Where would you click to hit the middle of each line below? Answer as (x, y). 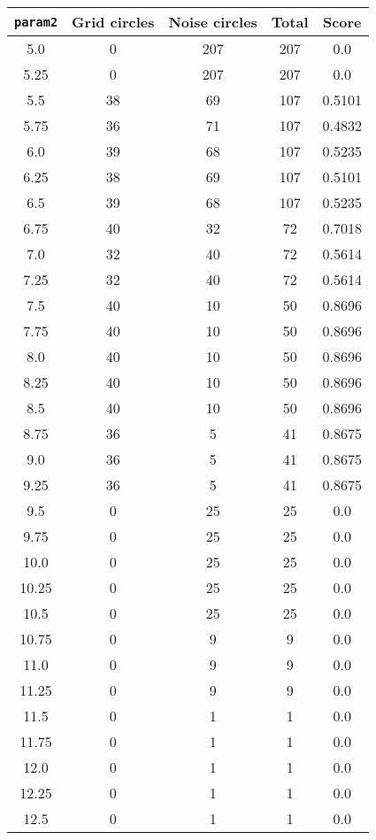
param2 (36, 22)
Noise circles (213, 22)
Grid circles (113, 22)
